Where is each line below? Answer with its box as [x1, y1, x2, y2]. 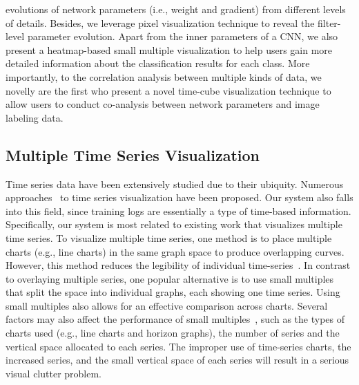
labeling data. [6, 110, 64, 124]
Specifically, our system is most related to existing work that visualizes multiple [6, 217, 342, 232]
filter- [318, 15, 341, 30]
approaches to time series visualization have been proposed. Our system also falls [6, 190, 353, 205]
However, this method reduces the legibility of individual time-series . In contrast [6, 258, 351, 272]
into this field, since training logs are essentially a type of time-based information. [6, 203, 351, 218]
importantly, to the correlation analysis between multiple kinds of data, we [6, 69, 322, 84]
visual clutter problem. [6, 366, 102, 380]
